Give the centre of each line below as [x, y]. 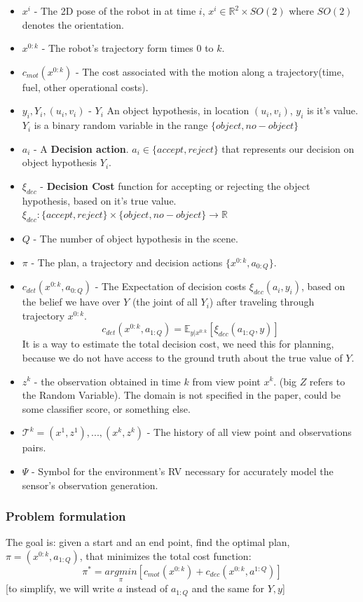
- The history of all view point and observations [249, 432]
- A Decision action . [81, 148]
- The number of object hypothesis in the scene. [136, 239]
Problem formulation [66, 516]
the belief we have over [71, 302]
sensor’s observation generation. [90, 485]
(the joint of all [165, 302]
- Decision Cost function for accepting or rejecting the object [175, 185]
